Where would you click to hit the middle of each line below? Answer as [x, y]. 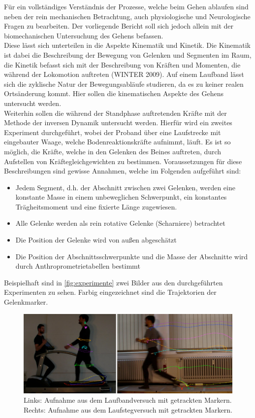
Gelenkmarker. [26, 302]
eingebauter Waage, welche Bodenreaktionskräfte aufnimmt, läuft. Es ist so [117, 142]
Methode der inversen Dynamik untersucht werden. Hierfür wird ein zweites [118, 122]
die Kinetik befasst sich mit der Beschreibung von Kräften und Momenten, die [122, 64]
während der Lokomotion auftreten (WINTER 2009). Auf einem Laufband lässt [124, 74]
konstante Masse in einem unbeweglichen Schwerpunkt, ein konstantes [121, 197]
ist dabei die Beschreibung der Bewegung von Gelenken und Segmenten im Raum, [128, 54]
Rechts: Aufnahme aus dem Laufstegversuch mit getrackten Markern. [128, 409]
